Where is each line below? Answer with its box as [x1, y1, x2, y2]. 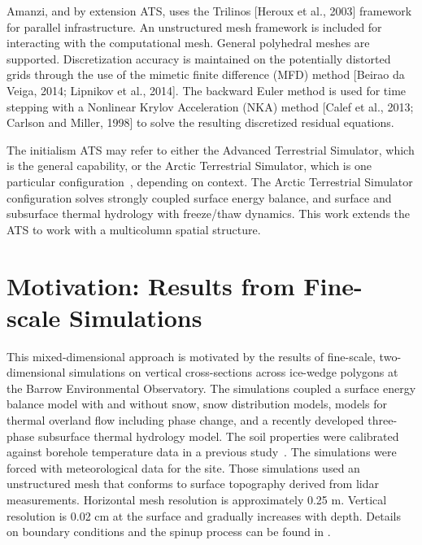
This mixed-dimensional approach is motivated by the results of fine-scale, [7, 347, 376, 364]
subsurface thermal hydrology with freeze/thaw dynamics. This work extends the [7, 205, 411, 222]
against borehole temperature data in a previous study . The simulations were [7, 443, 397, 460]
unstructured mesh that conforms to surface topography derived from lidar [7, 475, 379, 492]
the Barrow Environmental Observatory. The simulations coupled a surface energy [7, 379, 416, 396]
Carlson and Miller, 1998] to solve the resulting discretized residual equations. [7, 114, 394, 131]
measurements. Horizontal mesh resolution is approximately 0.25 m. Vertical [7, 490, 387, 508]
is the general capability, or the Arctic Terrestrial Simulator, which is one [7, 157, 372, 174]
